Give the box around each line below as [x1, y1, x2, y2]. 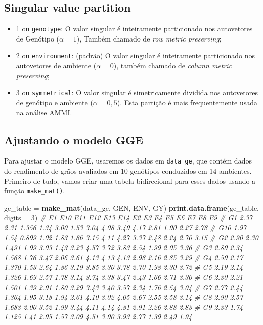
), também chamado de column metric [113, 60, 232, 71]
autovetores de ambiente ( [16, 60, 97, 71]
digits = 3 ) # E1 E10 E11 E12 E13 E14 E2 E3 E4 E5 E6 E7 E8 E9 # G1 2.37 [4, 212, 253, 223]
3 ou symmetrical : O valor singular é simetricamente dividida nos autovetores [16, 87, 258, 98]
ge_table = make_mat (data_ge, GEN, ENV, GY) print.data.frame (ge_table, [4, 202, 259, 213]
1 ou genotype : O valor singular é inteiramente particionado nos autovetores [16, 23, 253, 34]
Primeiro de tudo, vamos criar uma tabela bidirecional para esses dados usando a [4, 175, 256, 186]
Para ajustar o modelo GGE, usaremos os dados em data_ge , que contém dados [4, 155, 252, 166]
